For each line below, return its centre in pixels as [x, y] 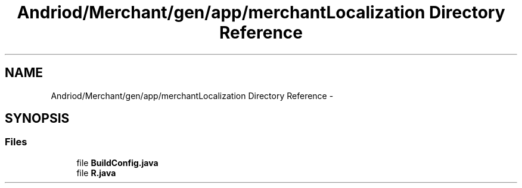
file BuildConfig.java [117, 162]
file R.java [96, 173]
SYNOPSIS [37, 119]
